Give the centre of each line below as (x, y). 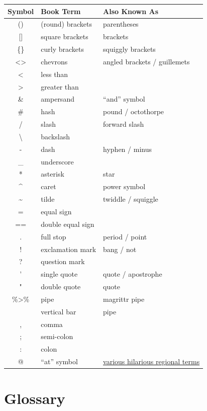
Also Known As (131, 11)
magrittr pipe (124, 299)
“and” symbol (124, 99)
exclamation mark (69, 249)
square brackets (65, 36)
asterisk (53, 174)
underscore (57, 161)
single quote (59, 274)
